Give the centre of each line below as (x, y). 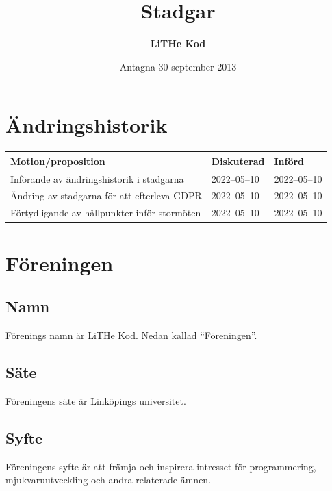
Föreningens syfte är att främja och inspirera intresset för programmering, (161, 466)
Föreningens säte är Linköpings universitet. (96, 400)
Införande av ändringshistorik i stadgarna (97, 178)
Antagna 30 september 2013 (178, 66)
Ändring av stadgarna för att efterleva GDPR (106, 196)
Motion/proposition (58, 161)
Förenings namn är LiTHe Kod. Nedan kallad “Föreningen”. (131, 335)
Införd (289, 161)
